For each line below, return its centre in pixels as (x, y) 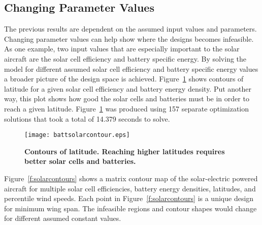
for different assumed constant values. (63, 218)
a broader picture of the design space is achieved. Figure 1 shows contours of (124, 79)
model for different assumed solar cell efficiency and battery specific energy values (131, 68)
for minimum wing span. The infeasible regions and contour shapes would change (130, 208)
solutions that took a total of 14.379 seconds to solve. (87, 118)
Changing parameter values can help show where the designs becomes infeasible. (129, 38)
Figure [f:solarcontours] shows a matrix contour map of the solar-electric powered (131, 178)
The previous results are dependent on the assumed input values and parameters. (130, 29)
